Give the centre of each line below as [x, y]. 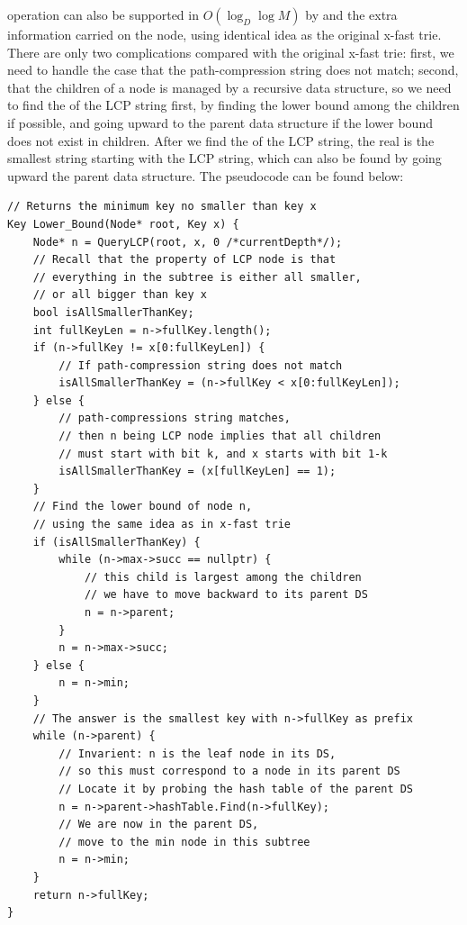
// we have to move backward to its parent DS [226, 595]
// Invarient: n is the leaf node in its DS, [198, 753]
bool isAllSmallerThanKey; [113, 312]
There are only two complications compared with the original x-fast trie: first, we [231, 52]
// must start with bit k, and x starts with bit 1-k [223, 453]
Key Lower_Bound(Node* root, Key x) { [123, 224]
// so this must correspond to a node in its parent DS [229, 771]
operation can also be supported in [103, 14]
